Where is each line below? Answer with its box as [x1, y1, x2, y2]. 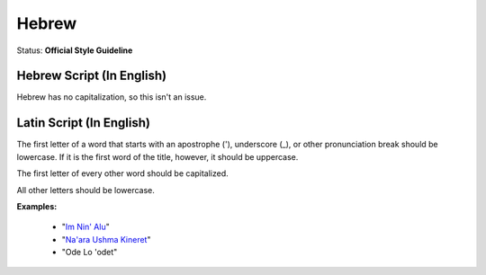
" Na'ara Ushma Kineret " [61, 234, 151, 244]
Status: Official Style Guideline [16, 45, 133, 56]
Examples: [16, 200, 58, 211]
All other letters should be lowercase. [16, 184, 155, 195]
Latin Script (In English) [16, 115, 150, 130]
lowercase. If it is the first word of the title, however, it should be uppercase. [16, 151, 299, 162]
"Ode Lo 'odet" [61, 247, 118, 258]
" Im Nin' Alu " [61, 221, 110, 233]
